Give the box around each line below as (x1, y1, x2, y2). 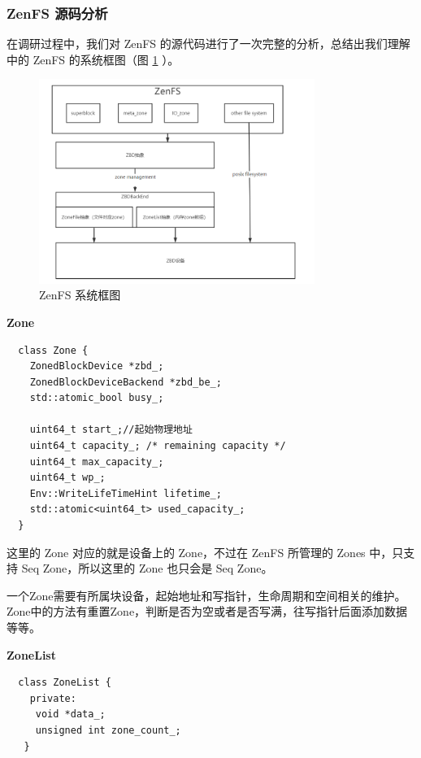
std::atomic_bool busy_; (29, 392, 164, 404)
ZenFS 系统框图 (39, 286, 121, 303)
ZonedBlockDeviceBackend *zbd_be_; (29, 376, 222, 388)
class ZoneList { (18, 677, 111, 689)
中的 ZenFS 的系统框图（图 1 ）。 (7, 50, 180, 68)
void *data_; (35, 708, 106, 721)
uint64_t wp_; (29, 472, 106, 484)
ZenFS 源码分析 (7, 2, 108, 23)
